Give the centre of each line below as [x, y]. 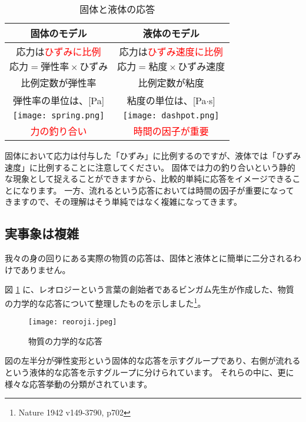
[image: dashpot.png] [171, 115]
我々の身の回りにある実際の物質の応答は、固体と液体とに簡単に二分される [149, 258]
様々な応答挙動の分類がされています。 [79, 383]
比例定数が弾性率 [59, 83]
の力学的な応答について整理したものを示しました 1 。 [105, 302]
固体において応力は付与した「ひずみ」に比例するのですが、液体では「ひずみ [153, 155]
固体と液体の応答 [117, 9]
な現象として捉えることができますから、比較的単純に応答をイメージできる [149, 179]
